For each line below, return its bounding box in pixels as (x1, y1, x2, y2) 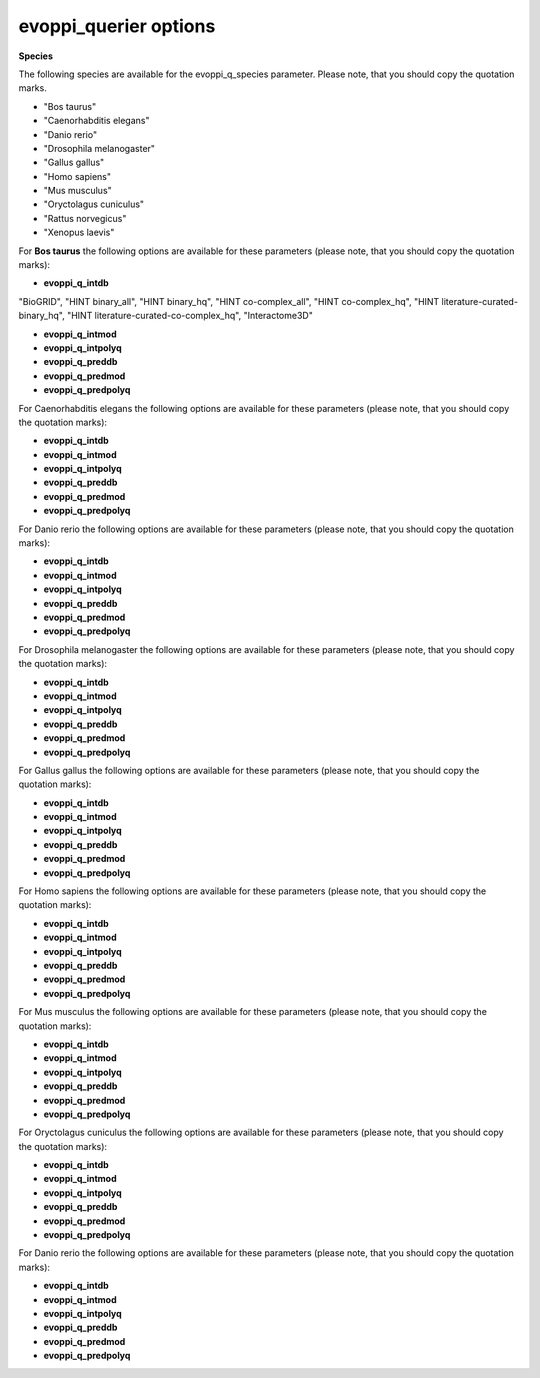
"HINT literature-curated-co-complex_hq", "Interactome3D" (66, 310, 314, 322)
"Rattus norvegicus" (43, 212, 127, 224)
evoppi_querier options (18, 15, 216, 37)
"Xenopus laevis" (43, 226, 115, 239)
